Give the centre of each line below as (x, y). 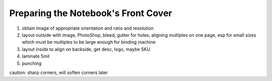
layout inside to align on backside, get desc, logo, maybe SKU (86, 49)
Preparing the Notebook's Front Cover (91, 13)
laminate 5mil (36, 56)
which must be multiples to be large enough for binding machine (89, 42)
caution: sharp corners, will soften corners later (59, 72)
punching (32, 63)
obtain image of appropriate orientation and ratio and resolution (88, 28)
